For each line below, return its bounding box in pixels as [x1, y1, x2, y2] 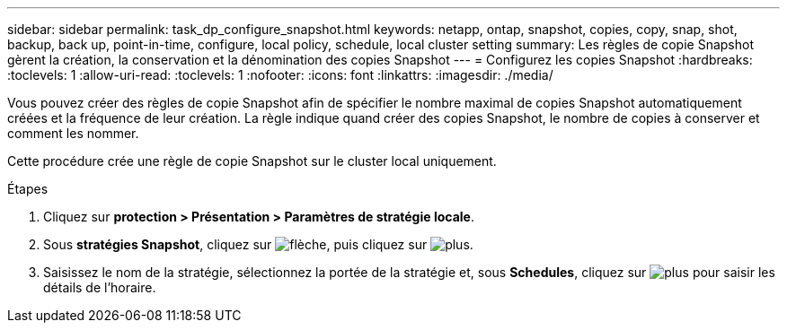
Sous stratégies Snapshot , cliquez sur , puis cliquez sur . [43, 237, 473, 252]
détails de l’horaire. [43, 280, 156, 295]
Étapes [7, 181, 49, 196]
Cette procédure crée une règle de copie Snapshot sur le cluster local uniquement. [7, 153, 497, 169]
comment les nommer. [7, 126, 139, 141]
